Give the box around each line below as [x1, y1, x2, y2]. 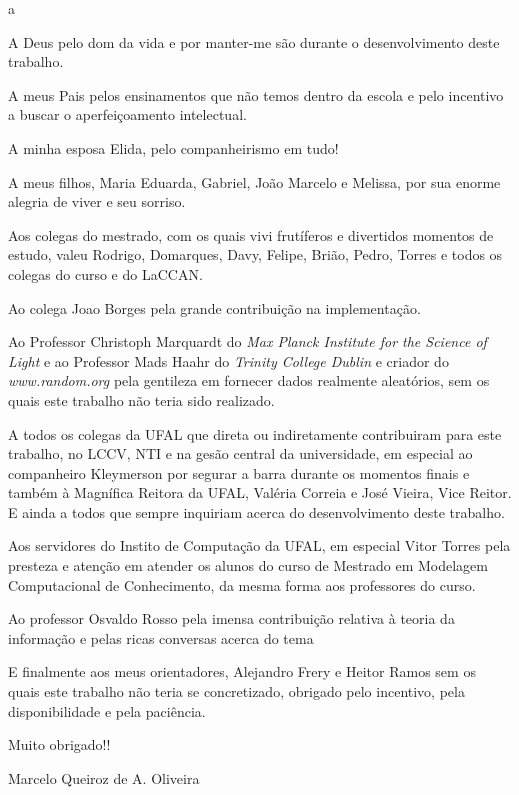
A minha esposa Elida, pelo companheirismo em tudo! [8, 137, 339, 158]
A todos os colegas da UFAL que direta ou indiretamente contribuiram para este [8, 423, 502, 444]
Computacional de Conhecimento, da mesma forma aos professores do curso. [8, 574, 476, 595]
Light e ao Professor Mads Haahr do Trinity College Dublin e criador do [8, 350, 449, 371]
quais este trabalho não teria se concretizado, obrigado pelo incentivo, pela [8, 681, 465, 702]
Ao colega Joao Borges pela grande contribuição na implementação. [8, 297, 421, 318]
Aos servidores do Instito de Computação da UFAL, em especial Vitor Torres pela [8, 535, 511, 556]
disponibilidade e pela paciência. [8, 700, 206, 721]
